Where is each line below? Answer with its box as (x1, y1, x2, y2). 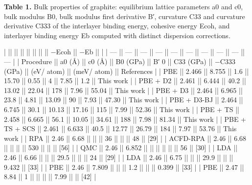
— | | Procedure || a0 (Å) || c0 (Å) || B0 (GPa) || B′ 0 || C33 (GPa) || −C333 (4, 56, 235, 66)
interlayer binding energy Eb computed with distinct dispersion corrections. (4, 30, 230, 40)
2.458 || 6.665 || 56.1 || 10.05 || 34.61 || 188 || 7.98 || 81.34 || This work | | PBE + (4, 114, 246, 124)
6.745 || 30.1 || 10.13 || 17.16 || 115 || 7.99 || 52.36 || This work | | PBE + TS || (4, 104, 239, 114)
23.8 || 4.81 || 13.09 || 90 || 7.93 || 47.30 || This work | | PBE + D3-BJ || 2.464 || (4, 94, 243, 105)
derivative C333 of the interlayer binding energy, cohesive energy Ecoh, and (4, 21, 230, 31)
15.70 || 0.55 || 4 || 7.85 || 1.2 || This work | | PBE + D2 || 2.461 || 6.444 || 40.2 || (4, 75, 246, 86)
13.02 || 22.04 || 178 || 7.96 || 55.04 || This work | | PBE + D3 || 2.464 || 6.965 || (4, 85, 243, 95)
